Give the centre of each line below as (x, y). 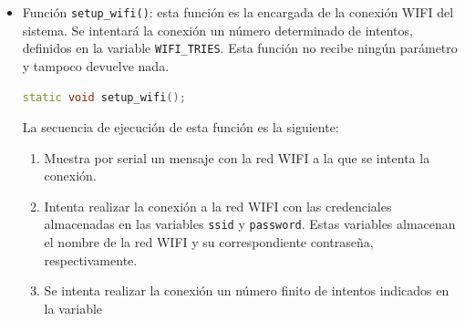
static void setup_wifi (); (104, 97)
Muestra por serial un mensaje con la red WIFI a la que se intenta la (237, 157)
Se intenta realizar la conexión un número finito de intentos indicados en (247, 290)
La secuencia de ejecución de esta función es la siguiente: (181, 127)
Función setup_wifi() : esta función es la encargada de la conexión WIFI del (238, 12)
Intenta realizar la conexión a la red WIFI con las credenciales (218, 206)
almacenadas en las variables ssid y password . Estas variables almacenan (250, 224)
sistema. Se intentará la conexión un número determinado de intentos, (217, 30)
